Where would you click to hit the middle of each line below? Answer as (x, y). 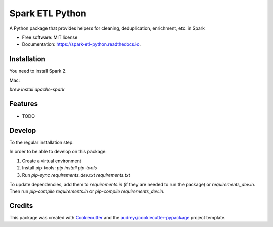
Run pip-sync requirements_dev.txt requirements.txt (76, 175)
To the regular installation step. (42, 142)
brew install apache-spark (37, 90)
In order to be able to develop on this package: (58, 152)
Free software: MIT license (50, 37)
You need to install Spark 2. (38, 71)
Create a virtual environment (52, 161)
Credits (21, 206)
